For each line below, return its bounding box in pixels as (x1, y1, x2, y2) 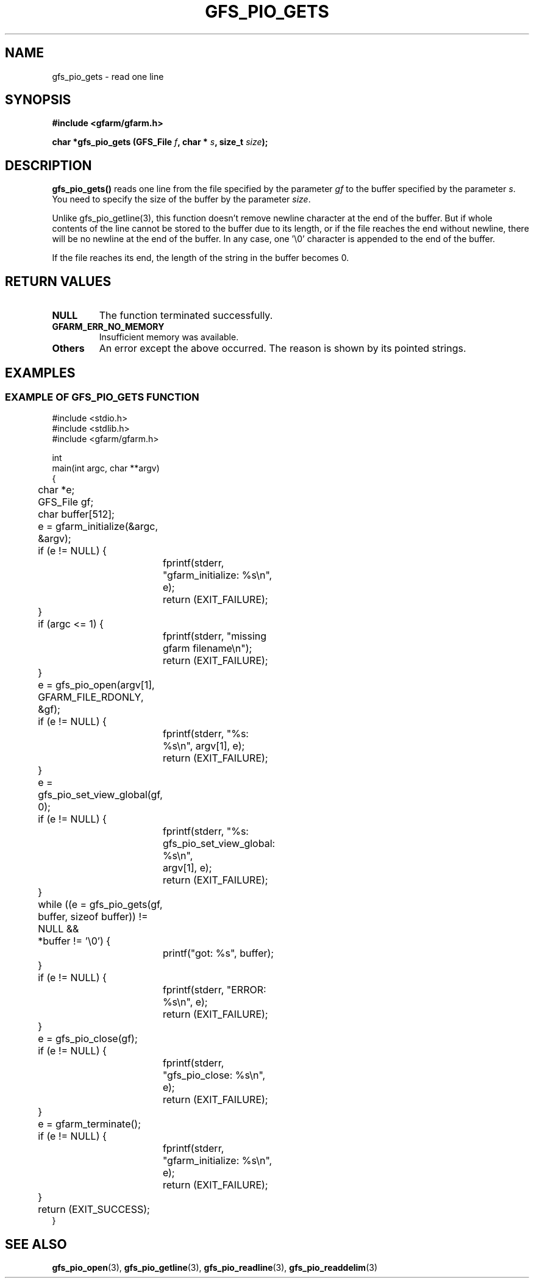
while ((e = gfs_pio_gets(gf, (38, 898, 163, 911)
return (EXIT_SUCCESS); (38, 1203, 150, 1216)
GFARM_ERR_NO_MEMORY (52, 321, 165, 332)
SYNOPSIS (5, 92, 71, 108)
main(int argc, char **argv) (52, 463, 160, 474)
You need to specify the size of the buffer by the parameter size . (52, 194, 311, 205)
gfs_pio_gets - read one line (52, 71, 164, 82)
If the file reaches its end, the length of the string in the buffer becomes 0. (52, 252, 349, 263)
